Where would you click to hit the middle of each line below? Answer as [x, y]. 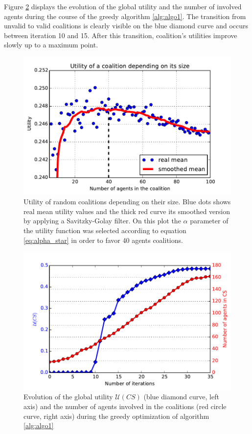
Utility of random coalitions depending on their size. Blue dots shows [127, 202]
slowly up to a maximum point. [51, 45]
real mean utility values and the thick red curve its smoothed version [127, 211]
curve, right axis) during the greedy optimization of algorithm [116, 416]
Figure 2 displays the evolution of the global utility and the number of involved [123, 6]
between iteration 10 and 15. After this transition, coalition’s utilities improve [121, 35]
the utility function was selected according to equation [105, 230]
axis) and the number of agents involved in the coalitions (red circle [125, 406]
